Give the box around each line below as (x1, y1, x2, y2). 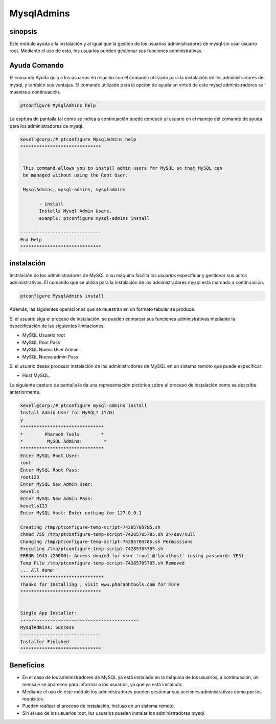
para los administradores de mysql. (9, 123, 84, 129)
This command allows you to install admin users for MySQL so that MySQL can (23, 165, 222, 171)
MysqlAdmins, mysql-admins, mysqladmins (23, 187, 126, 193)
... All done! (20, 568, 56, 573)
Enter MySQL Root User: (20, 452, 80, 459)
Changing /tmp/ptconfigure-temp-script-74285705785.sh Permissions (20, 538, 193, 545)
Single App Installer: (20, 610, 77, 616)
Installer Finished (20, 639, 69, 644)
